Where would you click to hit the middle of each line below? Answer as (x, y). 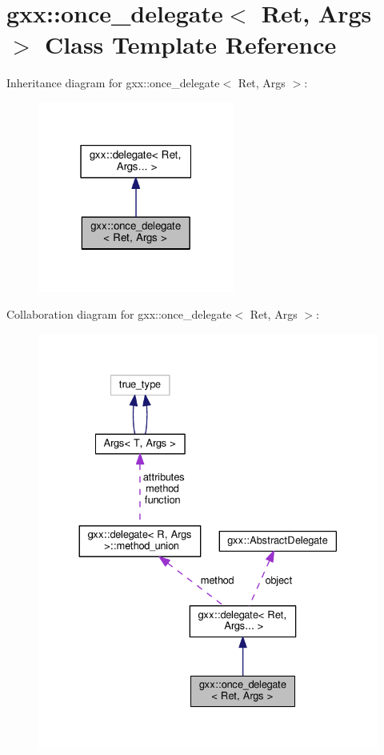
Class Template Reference (191, 44)
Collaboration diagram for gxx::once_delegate (119, 314)
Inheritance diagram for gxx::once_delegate (113, 83)
